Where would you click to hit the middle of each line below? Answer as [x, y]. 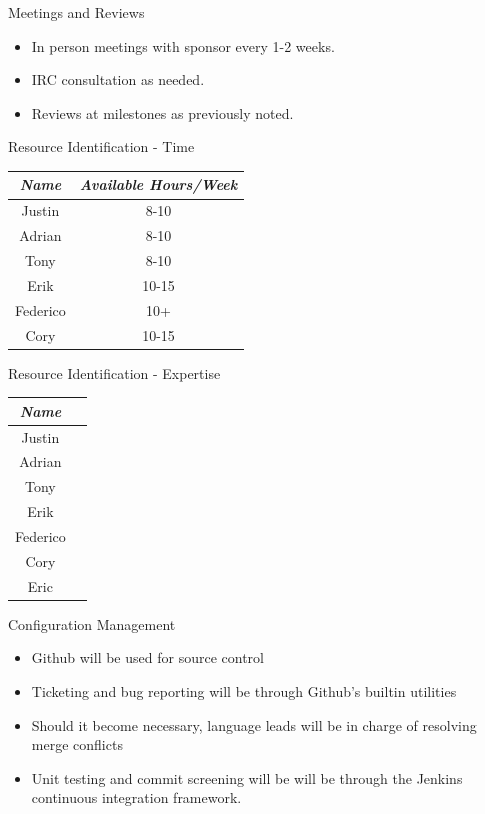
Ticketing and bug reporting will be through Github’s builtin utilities [244, 690]
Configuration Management [92, 623]
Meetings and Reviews [76, 12]
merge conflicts [77, 744]
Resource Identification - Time [101, 146]
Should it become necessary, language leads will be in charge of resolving [254, 724]
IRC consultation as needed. [118, 79]
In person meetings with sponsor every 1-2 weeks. [183, 45]
